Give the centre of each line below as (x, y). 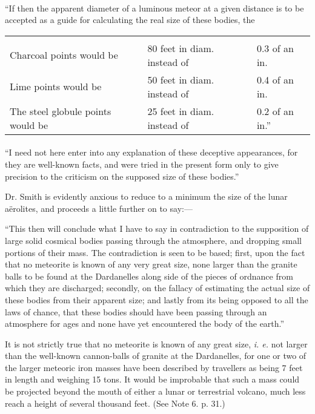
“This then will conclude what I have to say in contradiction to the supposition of (157, 228)
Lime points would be (56, 87)
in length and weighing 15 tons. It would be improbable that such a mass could (152, 379)
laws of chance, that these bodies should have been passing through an (136, 311)
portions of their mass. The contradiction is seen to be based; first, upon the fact (155, 252)
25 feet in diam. (181, 111)
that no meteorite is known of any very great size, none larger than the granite (151, 264)
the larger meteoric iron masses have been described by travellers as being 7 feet (154, 367)
